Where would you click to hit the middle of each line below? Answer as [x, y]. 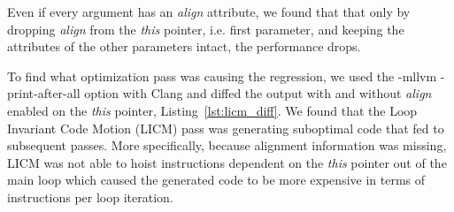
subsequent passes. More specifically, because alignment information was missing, [227, 145]
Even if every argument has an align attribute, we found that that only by [209, 11]
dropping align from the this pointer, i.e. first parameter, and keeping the [206, 29]
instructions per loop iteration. [90, 197]
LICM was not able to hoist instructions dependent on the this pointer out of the [227, 162]
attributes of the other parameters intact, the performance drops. [184, 46]
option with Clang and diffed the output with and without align [258, 93]
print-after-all [44, 93]
